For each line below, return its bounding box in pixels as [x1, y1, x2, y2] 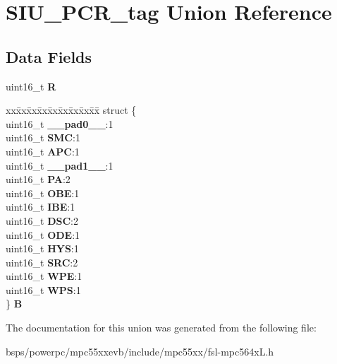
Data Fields [6, 45, 92, 67]
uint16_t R [6, 78, 56, 93]
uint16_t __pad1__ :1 [6, 158, 114, 172]
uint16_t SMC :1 [6, 130, 80, 145]
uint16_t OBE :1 [6, 185, 80, 200]
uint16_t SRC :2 [6, 254, 78, 269]
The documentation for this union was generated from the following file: [6, 320, 317, 335]
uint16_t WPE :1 [6, 269, 82, 283]
